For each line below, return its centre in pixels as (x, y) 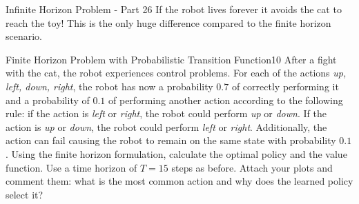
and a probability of (48, 100)
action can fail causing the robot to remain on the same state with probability (171, 140)
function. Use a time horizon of (71, 167)
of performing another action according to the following (226, 100)
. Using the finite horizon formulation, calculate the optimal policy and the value (176, 153)
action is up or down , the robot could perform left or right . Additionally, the (166, 126)
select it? (25, 194)
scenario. (24, 36)
